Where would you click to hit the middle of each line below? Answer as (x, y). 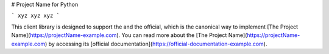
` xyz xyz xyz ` (36, 16)
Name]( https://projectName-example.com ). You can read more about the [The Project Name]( (129, 35)
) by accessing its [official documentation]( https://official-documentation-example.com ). (156, 44)
